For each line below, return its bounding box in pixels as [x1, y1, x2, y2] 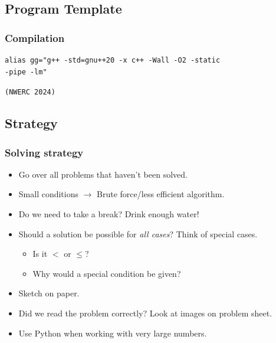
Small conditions [18, 188, 79, 200]
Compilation [5, 30, 65, 45]
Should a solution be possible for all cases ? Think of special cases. [18, 227, 258, 240]
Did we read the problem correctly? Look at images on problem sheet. [18, 307, 272, 319]
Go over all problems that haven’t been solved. [18, 168, 188, 180]
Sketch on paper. [18, 287, 80, 299]
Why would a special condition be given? [32, 267, 181, 279]
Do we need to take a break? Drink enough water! [18, 208, 199, 220]
